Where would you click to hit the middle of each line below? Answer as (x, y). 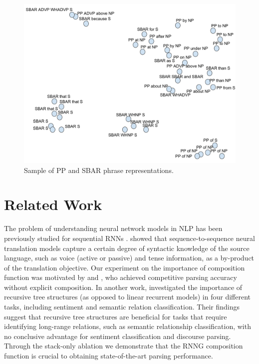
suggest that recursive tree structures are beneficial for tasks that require (116, 316)
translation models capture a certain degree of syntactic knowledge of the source (127, 248)
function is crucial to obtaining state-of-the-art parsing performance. (109, 356)
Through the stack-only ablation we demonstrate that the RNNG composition (124, 346)
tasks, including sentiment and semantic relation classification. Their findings (122, 307)
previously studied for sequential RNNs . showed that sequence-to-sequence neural (129, 238)
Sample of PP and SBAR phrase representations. (99, 170)
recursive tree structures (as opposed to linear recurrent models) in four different (127, 297)
